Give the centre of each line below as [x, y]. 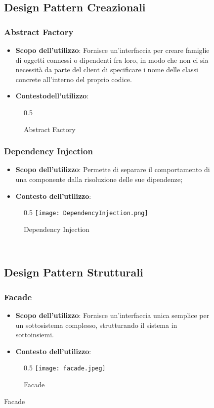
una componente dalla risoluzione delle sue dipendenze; [99, 179]
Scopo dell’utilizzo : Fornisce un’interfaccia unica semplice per [112, 315]
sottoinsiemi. [35, 335]
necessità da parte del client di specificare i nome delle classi [107, 69]
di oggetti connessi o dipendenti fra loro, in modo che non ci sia [112, 60]
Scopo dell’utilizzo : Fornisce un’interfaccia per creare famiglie [112, 50]
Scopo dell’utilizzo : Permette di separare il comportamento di [113, 169]
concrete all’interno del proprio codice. [74, 79]
